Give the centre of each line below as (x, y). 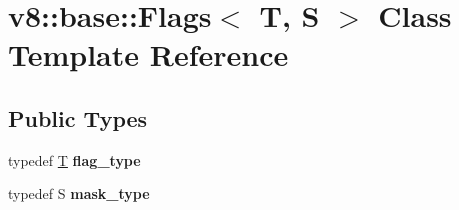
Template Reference (148, 54)
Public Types (78, 117)
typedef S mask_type (79, 193)
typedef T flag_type (74, 159)
